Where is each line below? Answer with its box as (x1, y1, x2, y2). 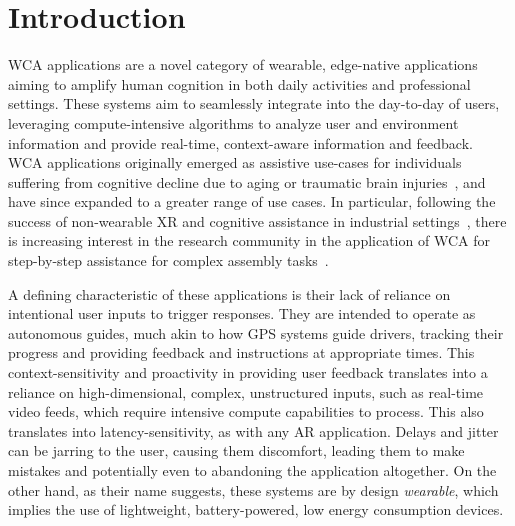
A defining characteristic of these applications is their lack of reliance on (8, 283, 451, 304)
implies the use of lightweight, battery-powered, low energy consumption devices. (8, 499, 504, 520)
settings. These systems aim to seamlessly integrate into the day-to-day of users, (8, 93, 500, 114)
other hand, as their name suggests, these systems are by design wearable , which (8, 479, 499, 500)
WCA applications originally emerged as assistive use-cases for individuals (8, 152, 462, 173)
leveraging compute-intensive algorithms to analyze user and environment (8, 112, 459, 133)
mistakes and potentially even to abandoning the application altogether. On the (8, 460, 497, 480)
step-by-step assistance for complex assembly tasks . (8, 250, 329, 271)
